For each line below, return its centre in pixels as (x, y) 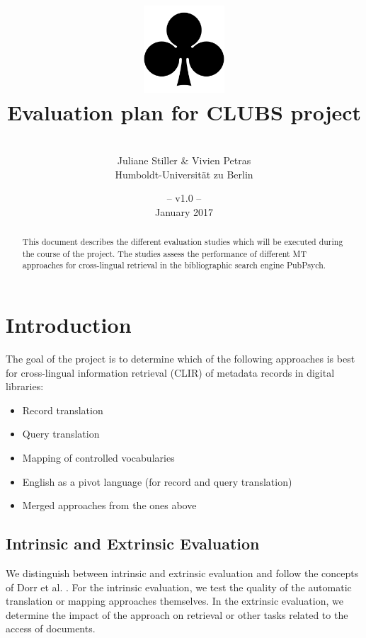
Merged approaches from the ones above (109, 505)
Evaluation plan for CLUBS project (184, 112)
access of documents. (51, 628)
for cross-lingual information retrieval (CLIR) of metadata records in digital (170, 372)
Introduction (69, 325)
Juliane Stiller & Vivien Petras (184, 160)
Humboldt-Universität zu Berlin (184, 174)
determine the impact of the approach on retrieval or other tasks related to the (177, 614)
